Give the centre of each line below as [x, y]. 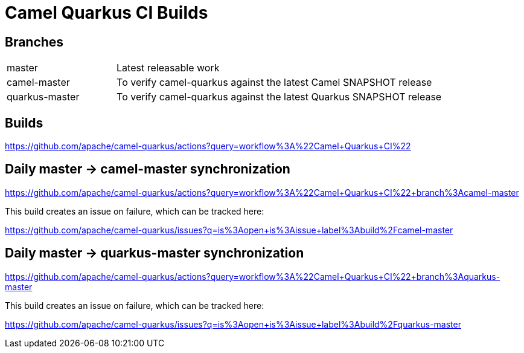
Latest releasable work [168, 68]
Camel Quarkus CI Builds [107, 13]
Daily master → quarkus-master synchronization [155, 253]
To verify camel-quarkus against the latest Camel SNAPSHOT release [274, 83]
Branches [34, 42]
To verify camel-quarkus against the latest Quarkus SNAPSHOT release [279, 97]
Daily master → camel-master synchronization [148, 169]
